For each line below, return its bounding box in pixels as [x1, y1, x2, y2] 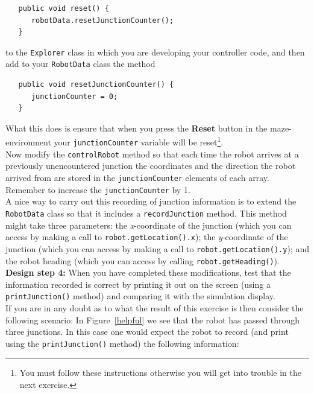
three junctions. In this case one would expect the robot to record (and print [5, 325, 289, 338]
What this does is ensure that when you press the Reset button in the [5, 121, 268, 134]
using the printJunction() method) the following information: [5, 337, 239, 349]
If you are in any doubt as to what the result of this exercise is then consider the [5, 302, 304, 314]
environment [5, 136, 51, 148]
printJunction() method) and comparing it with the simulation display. [5, 290, 275, 302]
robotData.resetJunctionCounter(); [31, 16, 174, 25]
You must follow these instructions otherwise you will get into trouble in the [19, 366, 301, 379]
